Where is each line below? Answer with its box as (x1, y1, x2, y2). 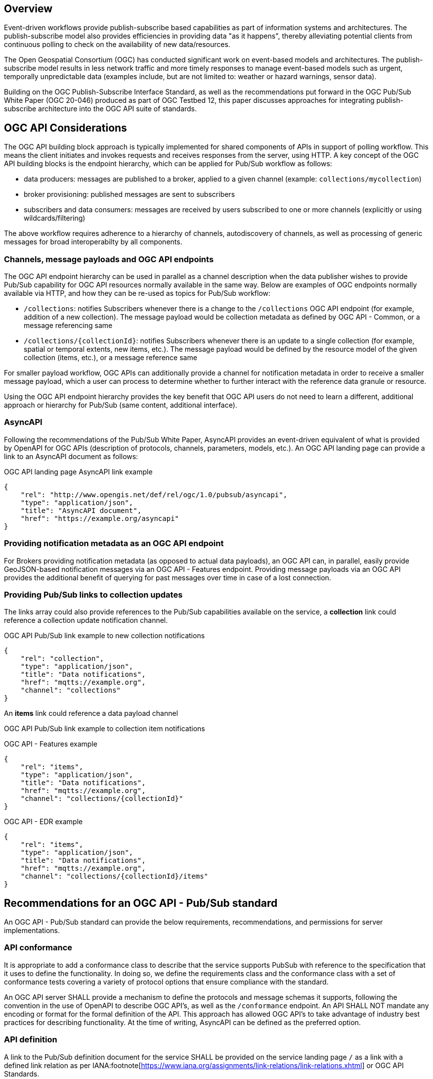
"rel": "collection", (20, 655, 104, 663)
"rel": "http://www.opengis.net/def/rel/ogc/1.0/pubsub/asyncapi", (20, 490, 288, 499)
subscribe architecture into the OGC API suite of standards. (4, 104, 197, 113)
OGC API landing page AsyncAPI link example (4, 467, 153, 476)
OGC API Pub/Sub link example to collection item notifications (4, 724, 205, 733)
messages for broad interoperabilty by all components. (4, 237, 182, 246)
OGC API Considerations (4, 121, 127, 134)
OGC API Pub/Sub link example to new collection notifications (4, 631, 205, 640)
